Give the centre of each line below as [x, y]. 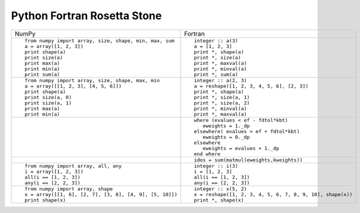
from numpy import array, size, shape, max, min [92, 80]
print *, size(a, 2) [222, 103]
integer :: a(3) [216, 40]
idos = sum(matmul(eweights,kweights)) [248, 160]
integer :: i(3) [216, 166]
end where [207, 154]
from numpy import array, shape [69, 189]
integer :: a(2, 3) [220, 80]
